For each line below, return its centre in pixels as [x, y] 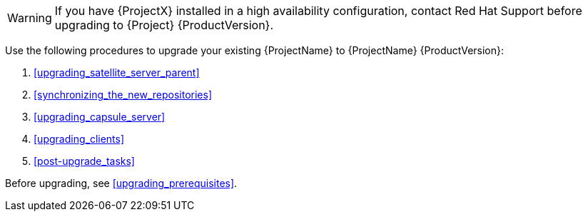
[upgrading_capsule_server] [100, 117]
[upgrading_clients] [79, 139]
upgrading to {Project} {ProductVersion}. [164, 25]
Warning [30, 18]
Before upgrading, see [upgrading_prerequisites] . [121, 183]
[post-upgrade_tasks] [84, 161]
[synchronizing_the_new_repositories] [123, 95]
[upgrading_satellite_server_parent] [117, 72]
